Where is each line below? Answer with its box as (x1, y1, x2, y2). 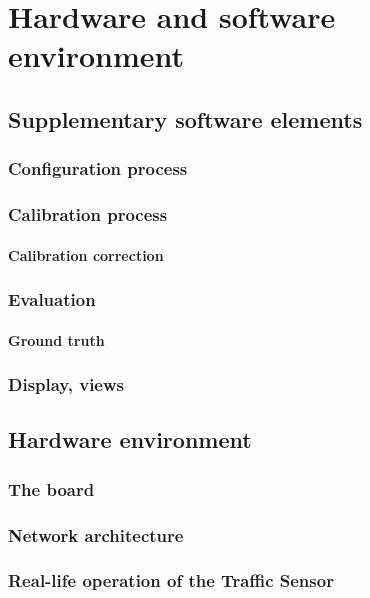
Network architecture (8, 522, 184, 547)
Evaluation (8, 287, 96, 312)
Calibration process (8, 202, 168, 227)
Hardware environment (8, 424, 252, 455)
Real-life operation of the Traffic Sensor (8, 568, 334, 593)
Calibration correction (8, 244, 164, 265)
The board (8, 476, 95, 501)
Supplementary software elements (8, 103, 363, 134)
